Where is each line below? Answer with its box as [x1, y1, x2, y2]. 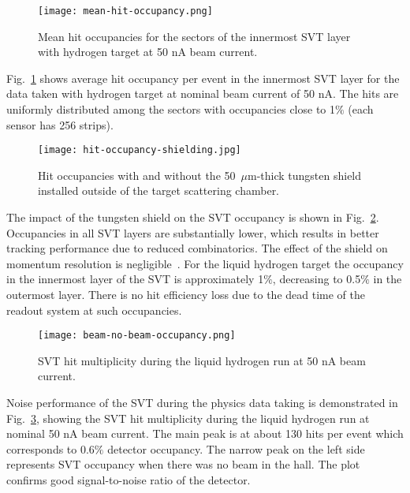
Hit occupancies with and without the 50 [38, 166, 236, 183]
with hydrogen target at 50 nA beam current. [38, 43, 258, 60]
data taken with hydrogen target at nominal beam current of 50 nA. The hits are [6, 85, 399, 102]
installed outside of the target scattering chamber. [38, 182, 280, 199]
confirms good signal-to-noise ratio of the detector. [6, 472, 251, 488]
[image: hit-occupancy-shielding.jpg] [38, 144, 241, 156]
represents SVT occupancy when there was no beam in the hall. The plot [6, 456, 360, 472]
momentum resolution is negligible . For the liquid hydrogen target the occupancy [6, 255, 404, 271]
